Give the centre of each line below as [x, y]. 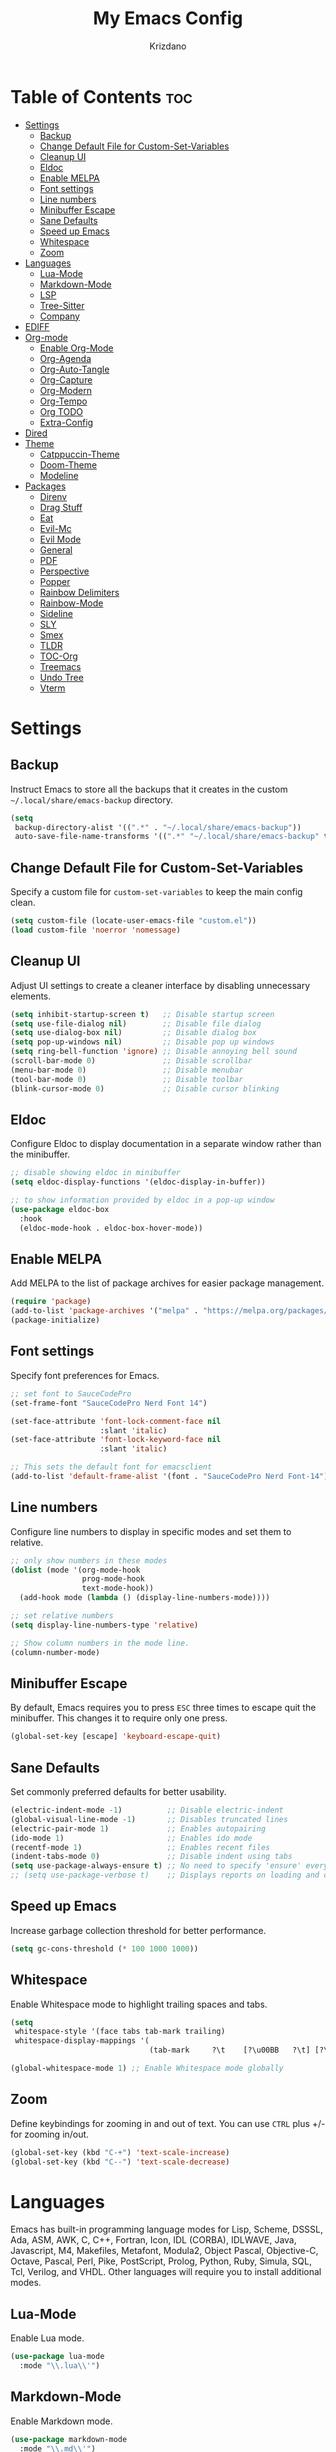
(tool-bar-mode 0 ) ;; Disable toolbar [127, 1079]
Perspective [64, 571]
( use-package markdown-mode [69, 2439]
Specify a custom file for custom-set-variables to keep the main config [156, 892]
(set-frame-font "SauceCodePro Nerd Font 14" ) [109, 1403]
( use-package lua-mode [57, 2357]
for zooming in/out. [50, 2134]
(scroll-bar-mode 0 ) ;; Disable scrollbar [131, 1061]
